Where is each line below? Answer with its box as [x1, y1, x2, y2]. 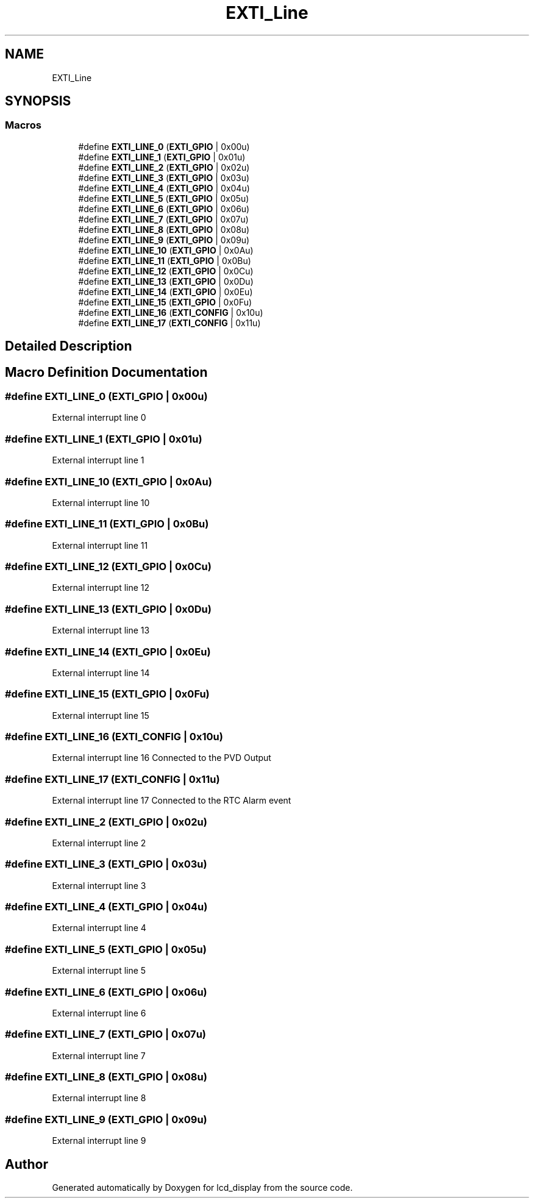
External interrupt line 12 [52, 582, 150, 593]
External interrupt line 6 [52, 1007, 146, 1018]
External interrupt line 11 [52, 540, 148, 551]
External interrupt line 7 [52, 1050, 146, 1061]
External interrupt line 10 [52, 497, 150, 508]
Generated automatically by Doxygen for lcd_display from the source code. [52, 1182, 353, 1193]
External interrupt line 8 [52, 1093, 146, 1104]
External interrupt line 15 [52, 710, 149, 721]
